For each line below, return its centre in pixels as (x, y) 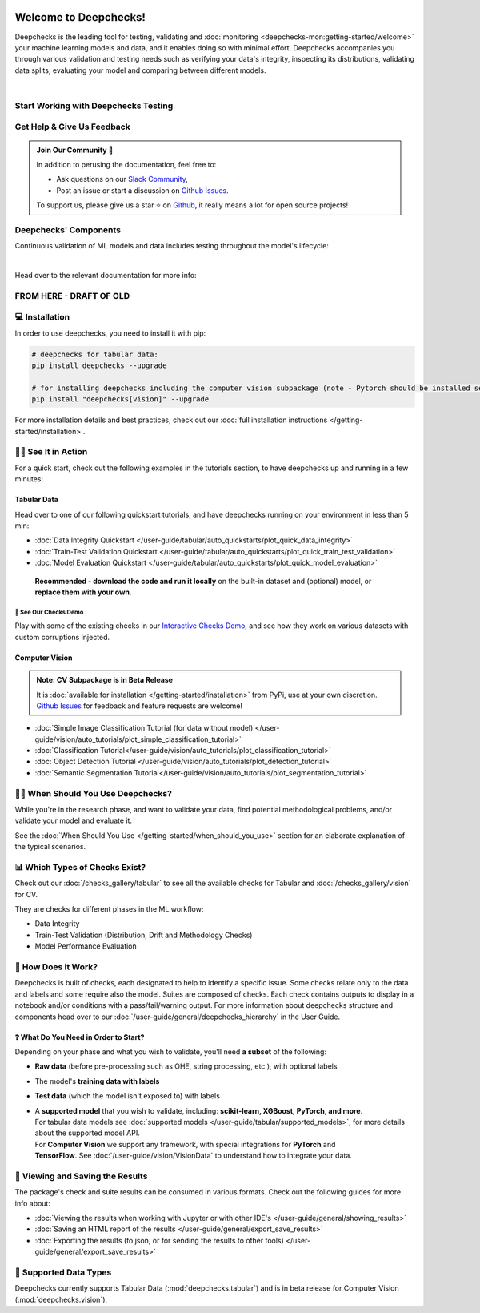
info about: (33, 1203)
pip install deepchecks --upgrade (99, 366)
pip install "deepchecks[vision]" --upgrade (120, 399)
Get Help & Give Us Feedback (73, 127)
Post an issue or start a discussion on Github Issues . (143, 190)
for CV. (26, 894)
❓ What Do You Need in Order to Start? (80, 1037)
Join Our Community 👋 (75, 150)
